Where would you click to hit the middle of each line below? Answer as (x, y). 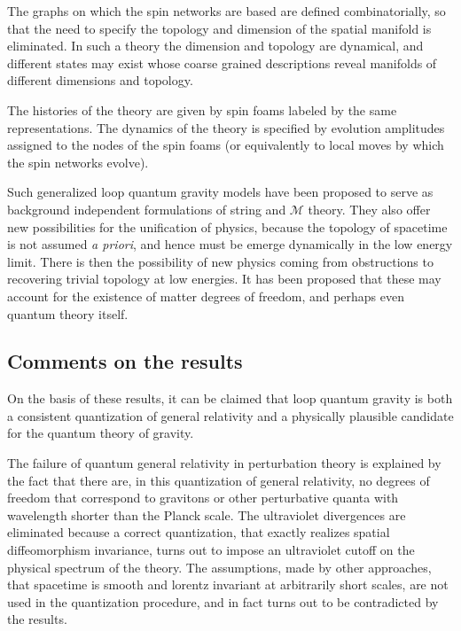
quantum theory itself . (68, 313)
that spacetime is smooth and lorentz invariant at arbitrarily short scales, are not (228, 584)
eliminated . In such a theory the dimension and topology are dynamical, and (215, 46)
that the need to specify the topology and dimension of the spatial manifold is (219, 28)
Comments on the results (125, 361)
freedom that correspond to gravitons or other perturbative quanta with (203, 498)
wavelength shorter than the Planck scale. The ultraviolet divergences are (207, 514)
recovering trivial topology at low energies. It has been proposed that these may (224, 279)
